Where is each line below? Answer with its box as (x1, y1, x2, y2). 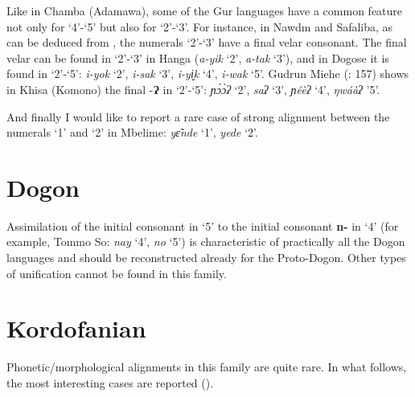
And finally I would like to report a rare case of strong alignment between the (6, 108, 390, 125)
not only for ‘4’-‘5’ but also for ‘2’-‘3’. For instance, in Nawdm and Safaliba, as (6, 18, 393, 35)
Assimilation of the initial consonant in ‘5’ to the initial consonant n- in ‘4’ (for (6, 217, 399, 234)
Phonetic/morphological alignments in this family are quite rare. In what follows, (6, 358, 407, 375)
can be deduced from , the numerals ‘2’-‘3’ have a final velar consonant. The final (6, 34, 407, 51)
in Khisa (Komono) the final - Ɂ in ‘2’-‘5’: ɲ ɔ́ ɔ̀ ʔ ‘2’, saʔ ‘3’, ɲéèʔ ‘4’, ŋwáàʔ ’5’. (6, 80, 380, 97)
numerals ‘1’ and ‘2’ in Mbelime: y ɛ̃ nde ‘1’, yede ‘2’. (6, 124, 258, 141)
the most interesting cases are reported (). (6, 374, 214, 391)
